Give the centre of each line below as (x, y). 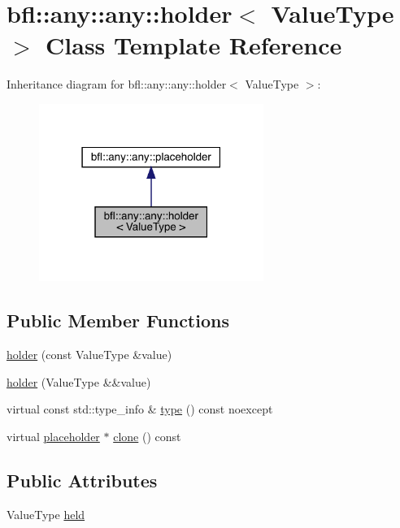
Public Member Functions (118, 320)
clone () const (147, 436)
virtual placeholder (53, 436)
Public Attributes (82, 480)
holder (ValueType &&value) (79, 381)
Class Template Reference (194, 45)
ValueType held (46, 514)
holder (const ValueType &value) (89, 355)
